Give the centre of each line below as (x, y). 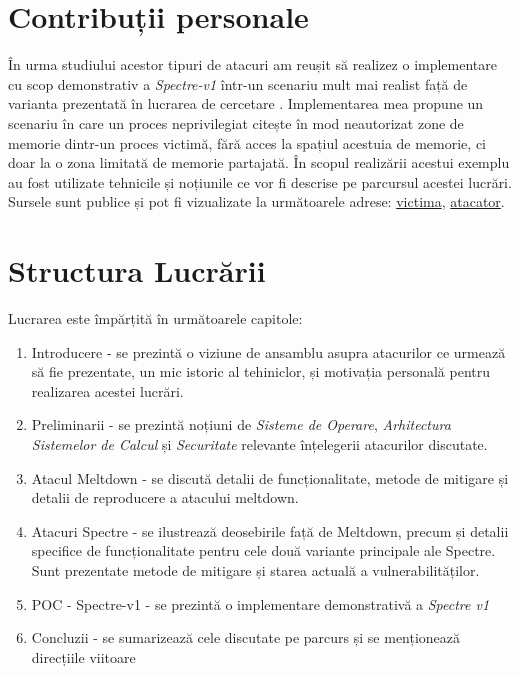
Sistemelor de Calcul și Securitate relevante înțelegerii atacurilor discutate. (259, 443)
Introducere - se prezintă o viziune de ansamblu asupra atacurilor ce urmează (268, 351)
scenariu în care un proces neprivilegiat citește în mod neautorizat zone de (236, 122)
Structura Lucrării (137, 270)
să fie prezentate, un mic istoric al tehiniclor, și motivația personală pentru (261, 371)
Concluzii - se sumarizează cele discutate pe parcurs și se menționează (246, 637)
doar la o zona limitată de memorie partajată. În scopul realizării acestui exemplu (259, 162)
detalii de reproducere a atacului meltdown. (165, 497)
